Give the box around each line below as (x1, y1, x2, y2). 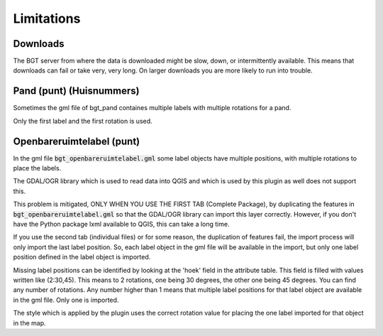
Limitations (13, 11, 81, 26)
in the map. (13, 318, 46, 327)
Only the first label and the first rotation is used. (13, 116, 152, 125)
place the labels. (13, 164, 62, 173)
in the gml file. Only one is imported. (13, 296, 119, 304)
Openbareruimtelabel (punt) (13, 135, 140, 147)
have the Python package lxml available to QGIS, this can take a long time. (13, 220, 230, 228)
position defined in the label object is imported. (13, 253, 151, 261)
